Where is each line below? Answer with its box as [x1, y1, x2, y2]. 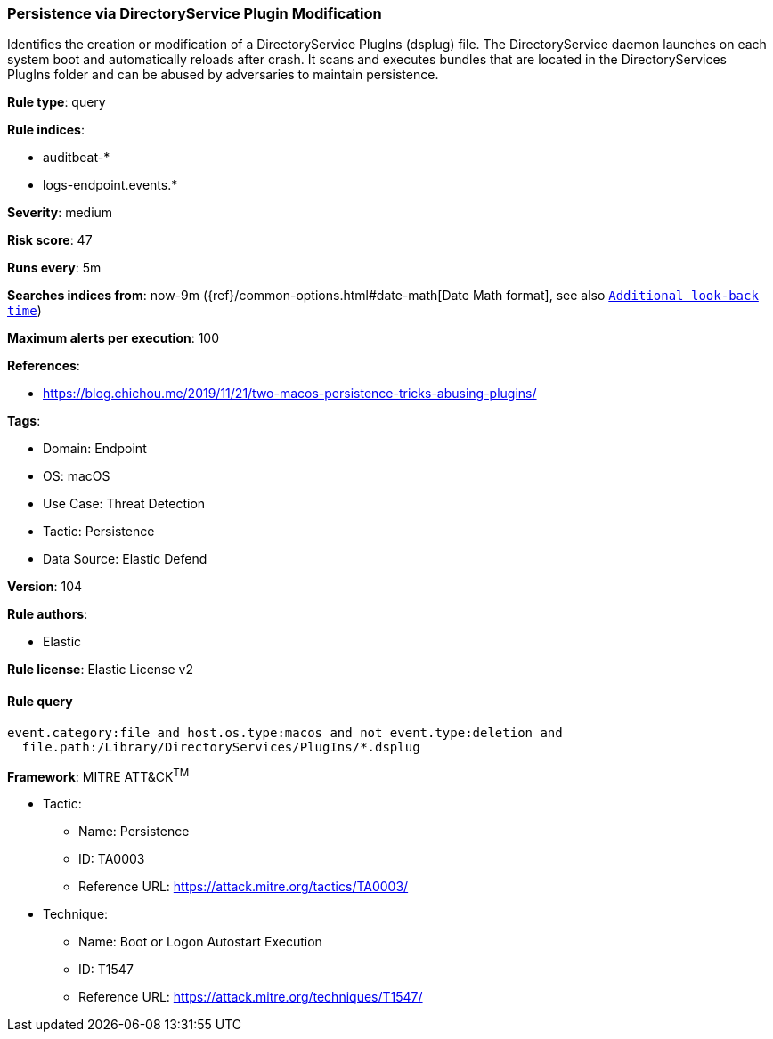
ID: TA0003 [78, 851, 145, 867]
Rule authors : [7, 606, 88, 622]
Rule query [7, 693, 73, 709]
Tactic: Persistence [43, 524, 155, 540]
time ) [7, 303, 42, 319]
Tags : [7, 413, 41, 429]
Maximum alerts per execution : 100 [7, 330, 220, 346]
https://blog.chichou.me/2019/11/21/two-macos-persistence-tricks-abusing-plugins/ [43, 386, 537, 402]
